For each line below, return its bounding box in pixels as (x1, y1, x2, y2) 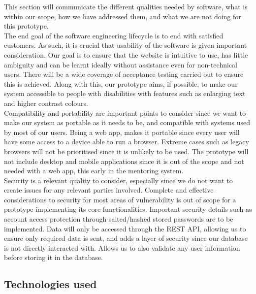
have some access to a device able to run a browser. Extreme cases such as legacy (4, 136, 249, 147)
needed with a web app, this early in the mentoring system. (4, 165, 184, 176)
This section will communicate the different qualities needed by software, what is (4, 1, 248, 11)
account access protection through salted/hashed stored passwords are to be (4, 214, 233, 224)
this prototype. (4, 21, 49, 31)
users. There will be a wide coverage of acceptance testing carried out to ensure (4, 69, 244, 79)
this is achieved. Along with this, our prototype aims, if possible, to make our (4, 78, 238, 89)
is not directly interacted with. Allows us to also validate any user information (4, 242, 240, 253)
